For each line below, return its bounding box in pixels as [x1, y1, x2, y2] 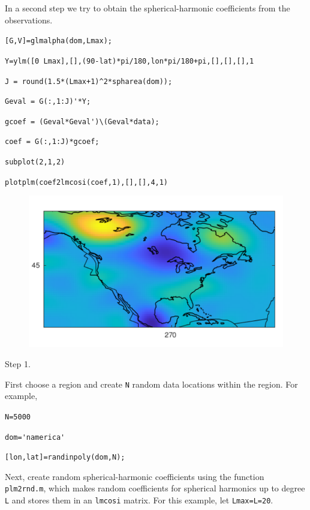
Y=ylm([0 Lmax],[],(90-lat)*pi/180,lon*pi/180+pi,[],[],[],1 [5, 56, 254, 65]
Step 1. [5, 358, 31, 370]
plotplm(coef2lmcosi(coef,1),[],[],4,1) [5, 178, 168, 187]
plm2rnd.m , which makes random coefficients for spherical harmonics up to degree [5, 482, 305, 494]
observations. [5, 13, 53, 26]
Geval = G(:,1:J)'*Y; [5, 97, 91, 106]
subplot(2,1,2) [5, 158, 65, 167]
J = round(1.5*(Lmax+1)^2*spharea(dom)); [5, 77, 173, 86]
